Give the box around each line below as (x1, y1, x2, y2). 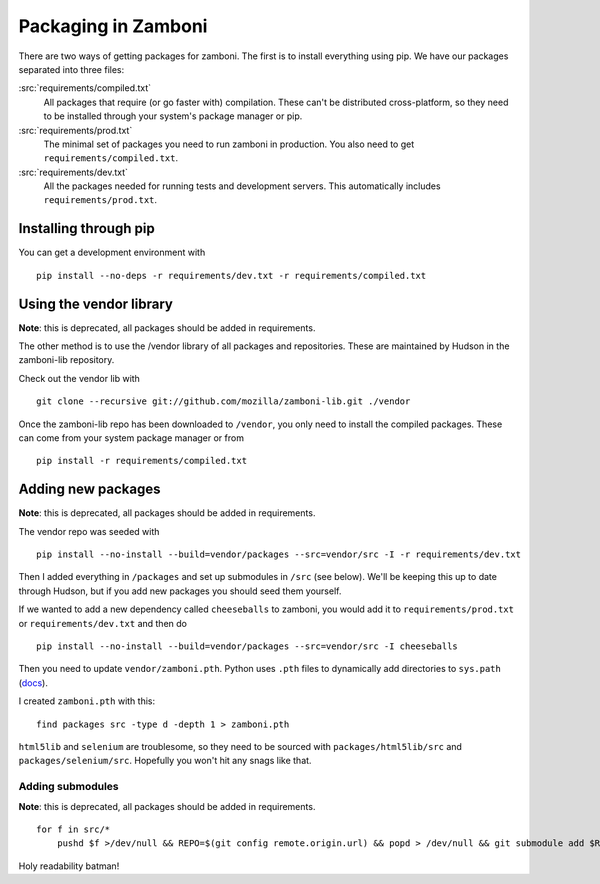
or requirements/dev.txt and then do (18, 617, 187, 629)
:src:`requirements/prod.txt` (18, 124, 133, 136)
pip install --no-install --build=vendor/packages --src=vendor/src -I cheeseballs (36, 641, 459, 652)
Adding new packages (18, 481, 161, 498)
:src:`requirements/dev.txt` (18, 166, 129, 178)
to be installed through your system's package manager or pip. (43, 110, 303, 122)
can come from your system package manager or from (18, 432, 245, 444)
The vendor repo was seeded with (18, 525, 160, 537)
